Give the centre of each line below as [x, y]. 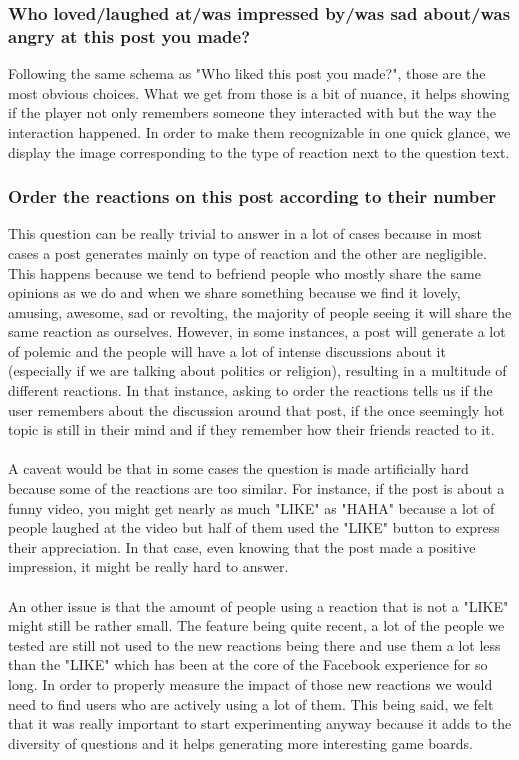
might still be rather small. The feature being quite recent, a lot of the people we [256, 625]
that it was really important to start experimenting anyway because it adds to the [260, 723]
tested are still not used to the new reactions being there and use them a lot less [254, 644]
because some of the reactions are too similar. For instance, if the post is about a [256, 488]
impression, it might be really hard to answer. [148, 566]
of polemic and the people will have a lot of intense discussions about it [227, 350]
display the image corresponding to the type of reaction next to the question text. [259, 151]
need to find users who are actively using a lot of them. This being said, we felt [251, 703]
